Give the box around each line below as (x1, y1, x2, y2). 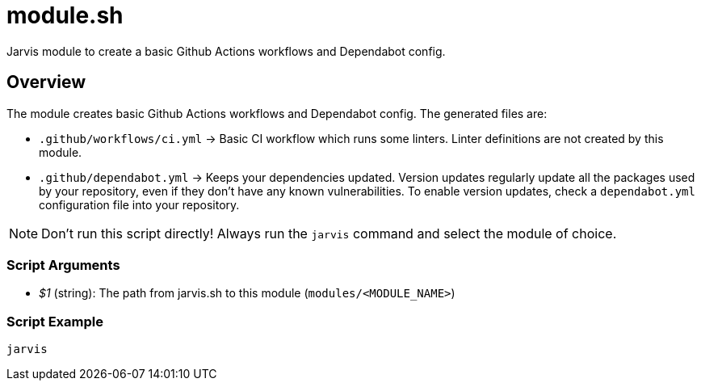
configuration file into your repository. (39, 197, 240, 212)
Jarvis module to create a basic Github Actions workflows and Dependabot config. (6, 44, 446, 58)
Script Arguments (6, 256, 120, 273)
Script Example (6, 313, 103, 330)
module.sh (6, 2, 124, 29)
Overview (6, 72, 86, 93)
